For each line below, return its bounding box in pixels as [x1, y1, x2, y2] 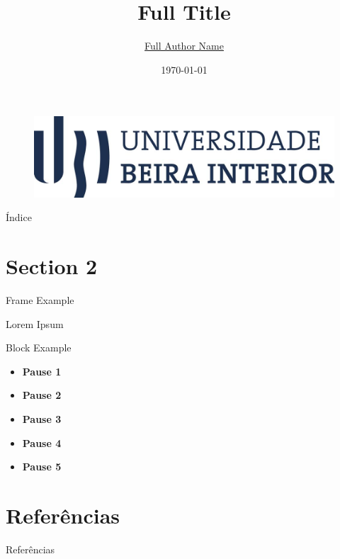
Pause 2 [22, 388, 62, 402]
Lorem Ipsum [6, 316, 64, 331]
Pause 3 [22, 412, 62, 427]
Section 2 [6, 252, 98, 281]
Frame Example [6, 293, 74, 307]
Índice [6, 210, 32, 225]
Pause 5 [22, 459, 62, 474]
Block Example [6, 340, 72, 355]
